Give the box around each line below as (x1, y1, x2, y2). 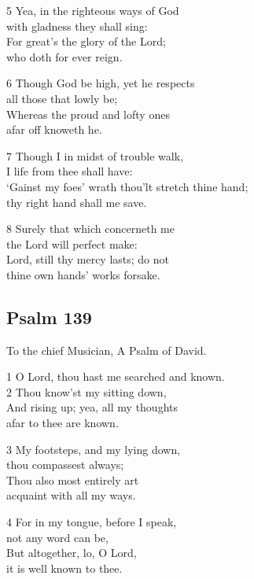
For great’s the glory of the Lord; (6, 33, 166, 50)
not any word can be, (6, 529, 109, 545)
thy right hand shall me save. (6, 194, 147, 210)
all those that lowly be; (6, 90, 118, 106)
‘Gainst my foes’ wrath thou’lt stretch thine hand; (6, 178, 248, 194)
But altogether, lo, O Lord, (6, 544, 137, 561)
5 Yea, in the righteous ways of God (6, 2, 179, 18)
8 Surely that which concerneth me (6, 220, 175, 237)
